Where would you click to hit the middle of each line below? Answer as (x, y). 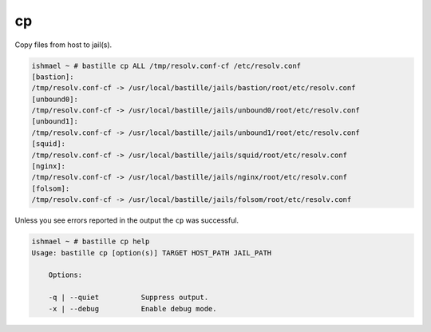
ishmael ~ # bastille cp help (91, 242)
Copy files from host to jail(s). (63, 45)
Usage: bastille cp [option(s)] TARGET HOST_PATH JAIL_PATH (152, 253)
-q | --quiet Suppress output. (129, 298)
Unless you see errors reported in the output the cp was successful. (127, 220)
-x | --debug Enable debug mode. (132, 308)
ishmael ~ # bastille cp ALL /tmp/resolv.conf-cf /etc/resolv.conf (166, 65)
